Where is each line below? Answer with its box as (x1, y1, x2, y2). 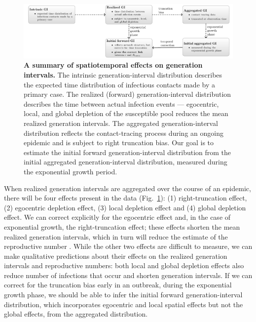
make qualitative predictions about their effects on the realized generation (4, 250, 227, 261)
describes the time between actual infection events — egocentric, (24, 98, 219, 109)
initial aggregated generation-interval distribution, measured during (24, 157, 227, 167)
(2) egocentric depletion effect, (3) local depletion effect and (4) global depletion (4, 202, 246, 212)
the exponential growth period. (24, 166, 117, 176)
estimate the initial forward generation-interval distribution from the (24, 147, 231, 157)
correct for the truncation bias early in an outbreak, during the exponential (4, 280, 232, 290)
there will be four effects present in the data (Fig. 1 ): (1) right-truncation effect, (4, 193, 247, 203)
